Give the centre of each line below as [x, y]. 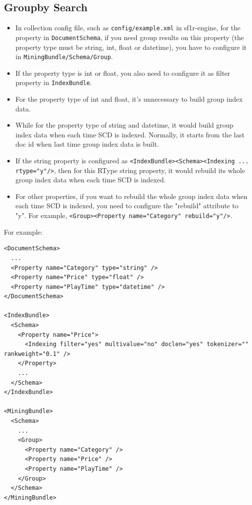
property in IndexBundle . [54, 82]
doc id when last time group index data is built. [87, 144]
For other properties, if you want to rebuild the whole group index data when [131, 196]
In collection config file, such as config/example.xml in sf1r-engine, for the [128, 28]
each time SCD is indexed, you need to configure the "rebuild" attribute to [127, 206]
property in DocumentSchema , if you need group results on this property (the [130, 37]
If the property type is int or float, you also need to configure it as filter [123, 73]
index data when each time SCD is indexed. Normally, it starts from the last [130, 134]
